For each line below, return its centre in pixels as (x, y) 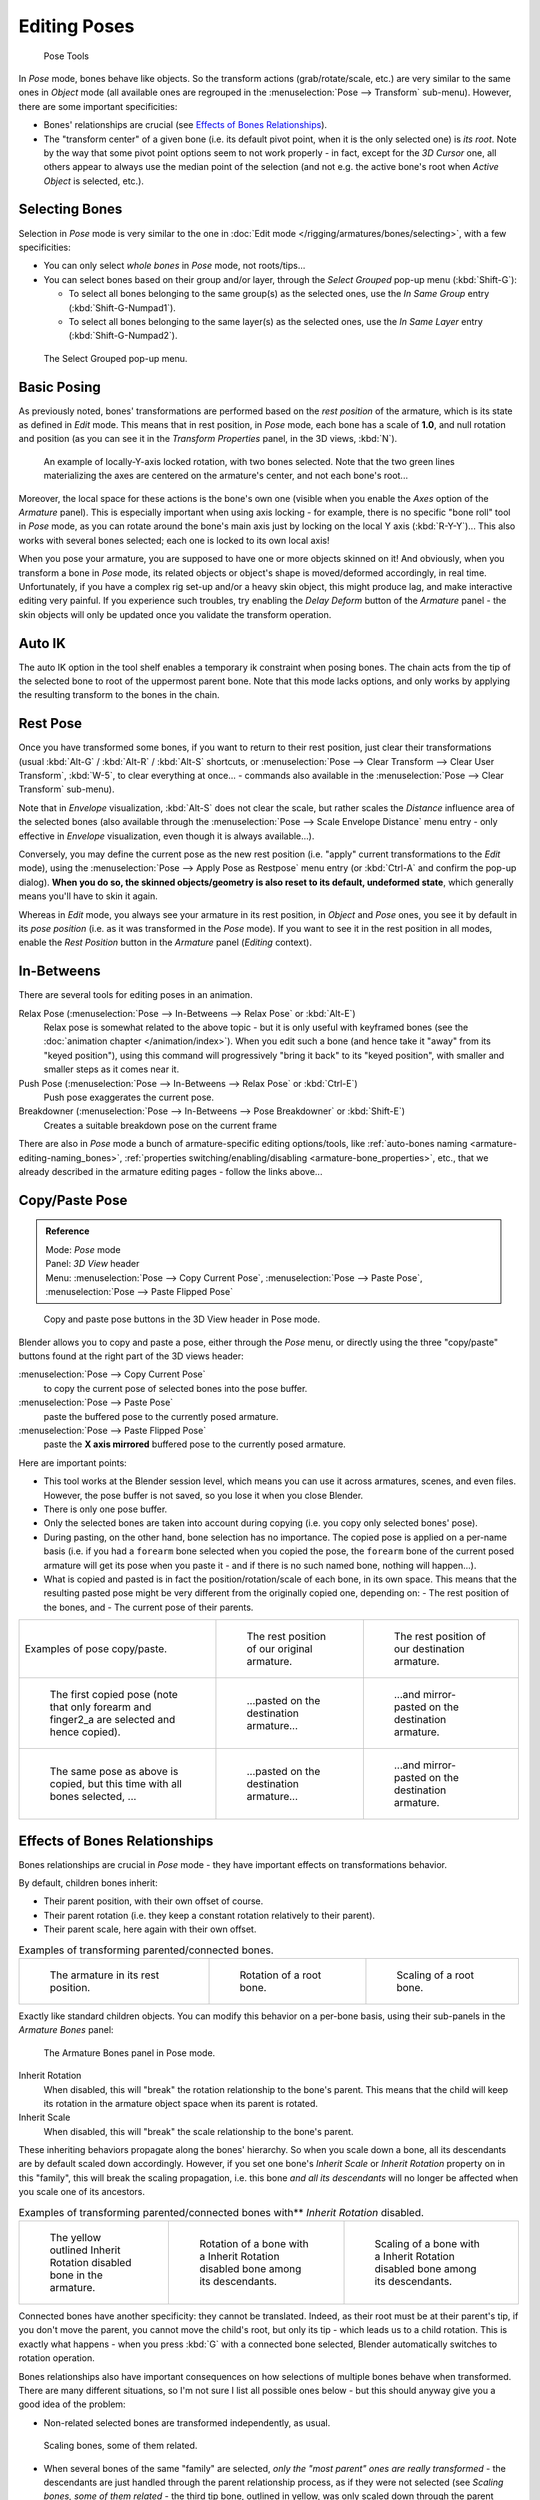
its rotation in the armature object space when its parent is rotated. (181, 2103)
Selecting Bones (70, 209)
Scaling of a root (435, 1975)
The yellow (75, 2238)
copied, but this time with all (115, 1784)
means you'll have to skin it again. (88, 896)
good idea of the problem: (72, 2404)
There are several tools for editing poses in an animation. (136, 995)
